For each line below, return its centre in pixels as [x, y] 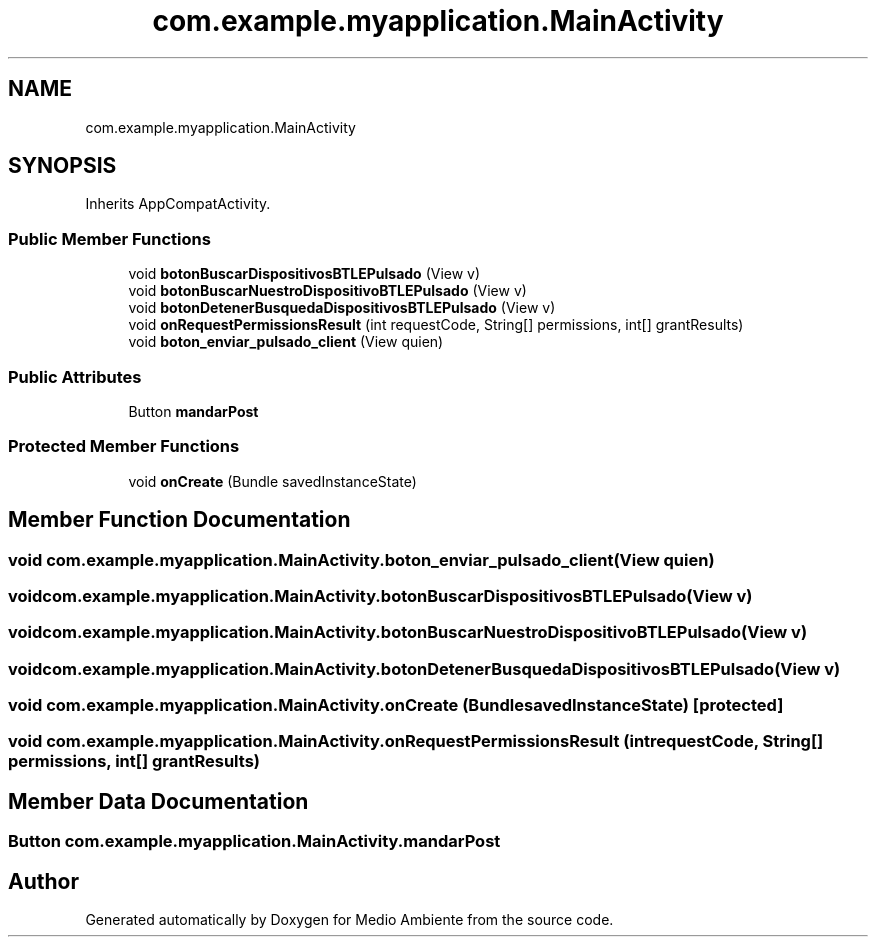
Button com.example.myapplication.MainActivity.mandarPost [254, 841]
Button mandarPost [193, 411]
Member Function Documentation [179, 520]
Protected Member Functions [124, 446]
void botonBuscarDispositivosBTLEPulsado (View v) [304, 274]
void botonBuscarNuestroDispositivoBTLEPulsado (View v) [327, 291]
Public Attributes [75, 376]
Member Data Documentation [158, 801]
